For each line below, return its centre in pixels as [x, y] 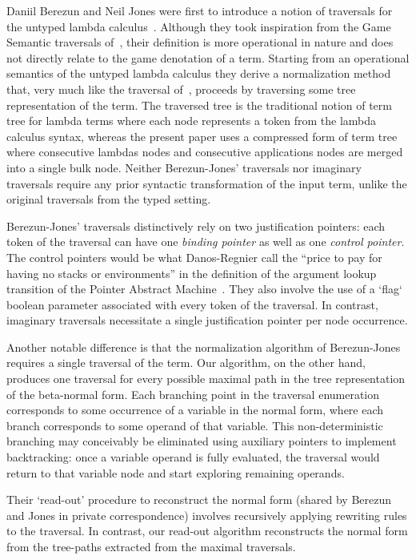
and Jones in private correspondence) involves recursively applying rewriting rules [207, 515]
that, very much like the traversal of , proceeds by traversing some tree [181, 89]
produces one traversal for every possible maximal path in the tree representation [206, 379]
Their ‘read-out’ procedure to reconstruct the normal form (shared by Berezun [199, 500]
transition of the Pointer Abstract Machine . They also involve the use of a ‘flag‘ [204, 289]
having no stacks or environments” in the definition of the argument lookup [192, 273]
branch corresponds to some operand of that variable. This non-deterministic [195, 425]
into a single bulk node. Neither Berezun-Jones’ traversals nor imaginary [184, 167]
